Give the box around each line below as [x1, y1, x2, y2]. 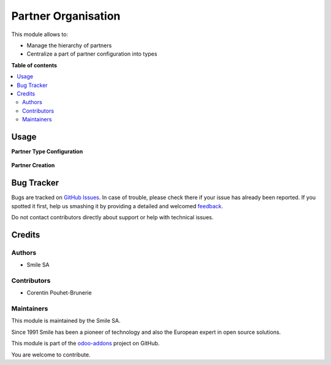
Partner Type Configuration [11, 148, 83, 155]
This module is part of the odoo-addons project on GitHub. [11, 340, 160, 347]
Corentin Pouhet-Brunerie [26, 289, 92, 296]
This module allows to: [11, 31, 69, 38]
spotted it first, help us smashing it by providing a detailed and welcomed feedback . [11, 202, 224, 209]
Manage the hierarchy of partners [26, 42, 112, 49]
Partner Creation [11, 162, 55, 169]
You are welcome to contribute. [11, 351, 91, 358]
